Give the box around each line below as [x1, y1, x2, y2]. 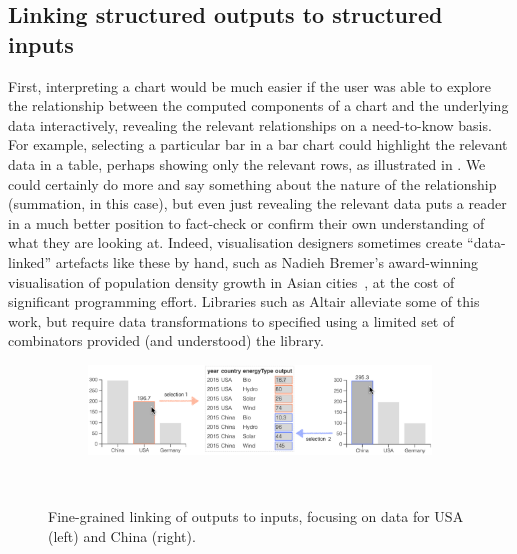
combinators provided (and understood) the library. [8, 330, 324, 351]
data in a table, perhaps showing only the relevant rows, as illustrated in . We [8, 153, 486, 174]
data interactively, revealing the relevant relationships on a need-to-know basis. [8, 114, 492, 135]
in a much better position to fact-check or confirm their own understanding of [8, 212, 485, 233]
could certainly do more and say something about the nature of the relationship [8, 173, 497, 194]
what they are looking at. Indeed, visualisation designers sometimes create [8, 232, 463, 253]
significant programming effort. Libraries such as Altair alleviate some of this [8, 291, 480, 312]
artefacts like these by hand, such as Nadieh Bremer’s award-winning [55, 251, 479, 272]
